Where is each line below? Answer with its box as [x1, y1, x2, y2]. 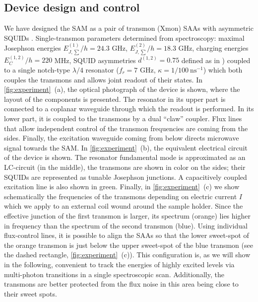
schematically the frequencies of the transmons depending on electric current [4, 191, 237, 201]
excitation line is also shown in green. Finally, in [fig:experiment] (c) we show [4, 181, 240, 192]
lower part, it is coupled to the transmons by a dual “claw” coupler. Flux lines [4, 113, 242, 123]
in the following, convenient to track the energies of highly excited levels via [4, 259, 235, 269]
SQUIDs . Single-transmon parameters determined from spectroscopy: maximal [4, 32, 245, 43]
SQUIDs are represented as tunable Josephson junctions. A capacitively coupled [4, 171, 247, 182]
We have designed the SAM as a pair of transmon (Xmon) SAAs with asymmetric [4, 23, 254, 33]
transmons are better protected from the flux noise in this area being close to [4, 279, 239, 289]
